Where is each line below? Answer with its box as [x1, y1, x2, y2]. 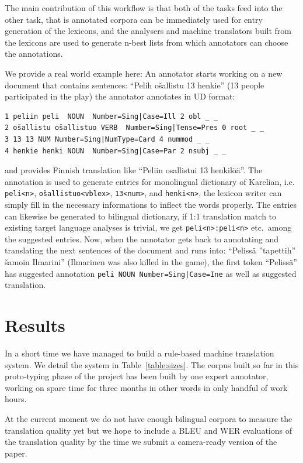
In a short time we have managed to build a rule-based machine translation [5, 347, 274, 359]
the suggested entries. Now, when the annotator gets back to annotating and [5, 232, 278, 245]
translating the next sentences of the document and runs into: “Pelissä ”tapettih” [5, 244, 296, 256]
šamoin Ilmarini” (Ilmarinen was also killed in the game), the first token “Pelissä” [5, 256, 297, 267]
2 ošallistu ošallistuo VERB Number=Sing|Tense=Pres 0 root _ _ [5, 124, 264, 132]
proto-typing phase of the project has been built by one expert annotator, [5, 370, 269, 382]
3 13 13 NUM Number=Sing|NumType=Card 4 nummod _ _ [5, 135, 210, 143]
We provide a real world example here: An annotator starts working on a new [5, 67, 283, 79]
